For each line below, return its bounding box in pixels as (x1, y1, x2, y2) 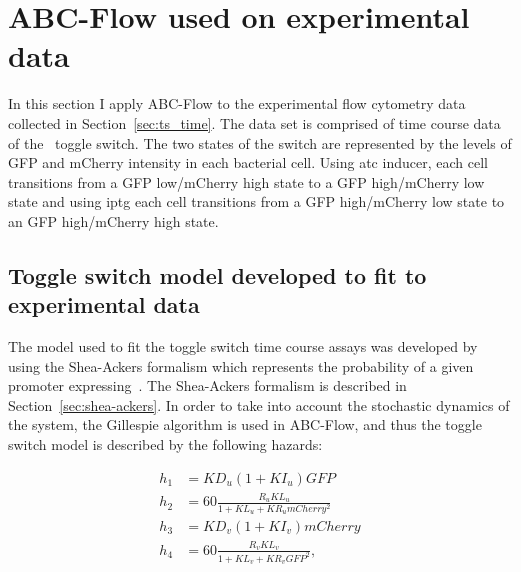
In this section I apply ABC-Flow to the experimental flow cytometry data (8, 93, 466, 114)
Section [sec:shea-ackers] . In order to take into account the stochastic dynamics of (8, 394, 510, 415)
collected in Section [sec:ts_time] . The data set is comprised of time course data (8, 112, 501, 133)
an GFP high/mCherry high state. (8, 210, 219, 231)
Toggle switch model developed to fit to (8, 259, 427, 290)
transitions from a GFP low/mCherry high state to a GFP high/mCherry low (8, 171, 485, 192)
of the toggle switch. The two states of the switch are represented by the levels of (8, 132, 512, 153)
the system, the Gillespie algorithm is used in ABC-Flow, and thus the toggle (8, 414, 482, 435)
